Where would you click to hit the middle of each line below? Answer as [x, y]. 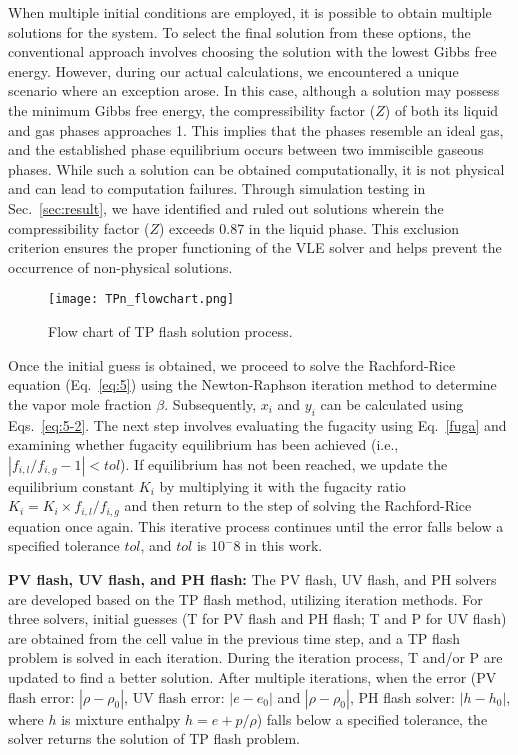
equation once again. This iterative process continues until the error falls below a [256, 525]
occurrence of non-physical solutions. [120, 266]
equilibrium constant [71, 485]
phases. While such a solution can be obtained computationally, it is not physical [256, 168]
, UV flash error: [174, 696]
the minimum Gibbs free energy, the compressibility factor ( [192, 109]
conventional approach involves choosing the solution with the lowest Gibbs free [252, 51]
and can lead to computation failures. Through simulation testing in [217, 188]
